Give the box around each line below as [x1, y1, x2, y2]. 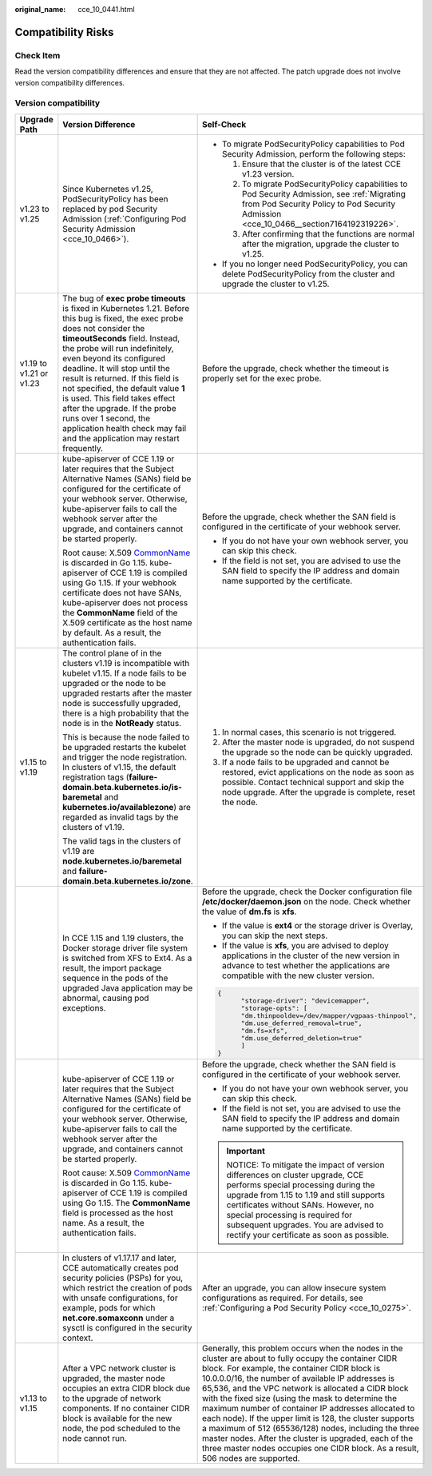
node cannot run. [62, 1433, 128, 1444]
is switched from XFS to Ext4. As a [62, 952, 192, 963]
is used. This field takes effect [62, 393, 176, 404]
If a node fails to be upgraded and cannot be [222, 756, 390, 768]
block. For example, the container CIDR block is [202, 1363, 381, 1374]
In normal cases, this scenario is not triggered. [222, 726, 397, 737]
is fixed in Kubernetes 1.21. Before [62, 302, 190, 313]
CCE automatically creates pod [62, 1263, 179, 1274]
